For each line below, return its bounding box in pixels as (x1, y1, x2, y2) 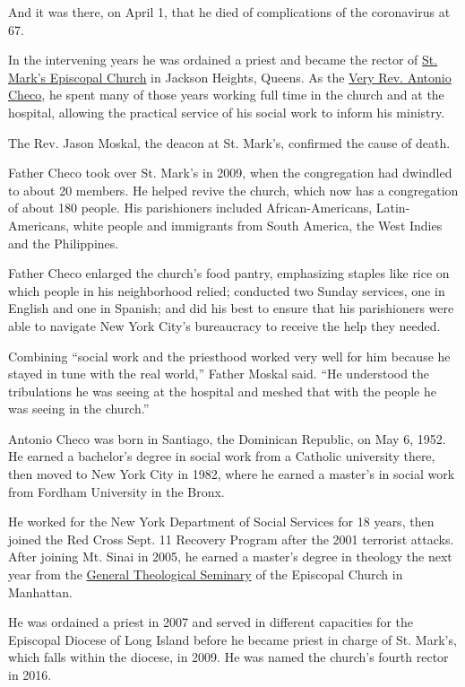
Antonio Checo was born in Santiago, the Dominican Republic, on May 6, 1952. (8, 429, 446, 448)
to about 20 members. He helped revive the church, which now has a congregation (8, 180, 459, 199)
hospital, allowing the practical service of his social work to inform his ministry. (8, 102, 445, 121)
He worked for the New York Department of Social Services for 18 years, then (8, 512, 435, 531)
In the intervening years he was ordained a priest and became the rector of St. (8, 50, 438, 69)
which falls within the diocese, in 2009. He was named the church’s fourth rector (8, 648, 449, 666)
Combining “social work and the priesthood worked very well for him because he (8, 346, 451, 365)
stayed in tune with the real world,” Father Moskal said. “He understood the (8, 364, 430, 383)
